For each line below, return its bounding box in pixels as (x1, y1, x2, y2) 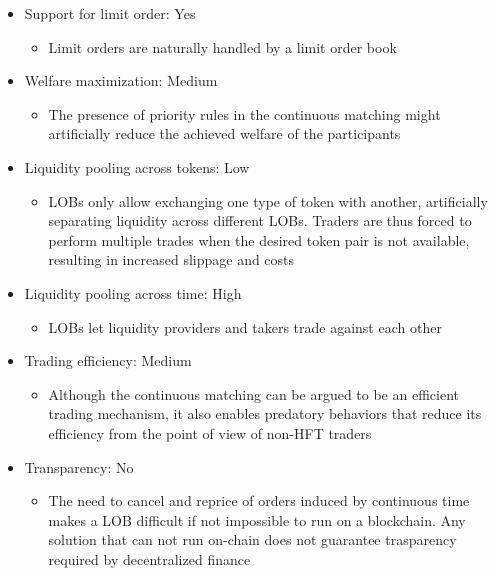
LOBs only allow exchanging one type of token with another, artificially (48, 190, 488, 211)
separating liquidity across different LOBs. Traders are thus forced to (48, 210, 472, 231)
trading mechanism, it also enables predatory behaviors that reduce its (48, 403, 482, 424)
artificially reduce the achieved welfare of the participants (48, 123, 401, 144)
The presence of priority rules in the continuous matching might (48, 103, 441, 124)
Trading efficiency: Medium (24, 350, 192, 371)
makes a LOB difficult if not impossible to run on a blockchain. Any (48, 509, 466, 530)
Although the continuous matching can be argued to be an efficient (48, 383, 459, 404)
